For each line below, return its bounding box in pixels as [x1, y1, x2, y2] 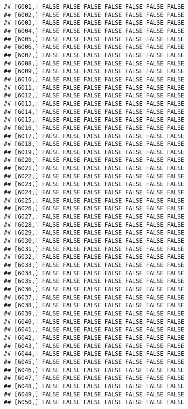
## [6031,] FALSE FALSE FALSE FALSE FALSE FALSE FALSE [4, 245, 185, 252]
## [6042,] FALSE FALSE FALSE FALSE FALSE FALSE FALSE [4, 334, 185, 341]
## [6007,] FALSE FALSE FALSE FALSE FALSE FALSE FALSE [4, 51, 185, 59]
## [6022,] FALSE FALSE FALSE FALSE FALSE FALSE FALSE [4, 173, 185, 180]
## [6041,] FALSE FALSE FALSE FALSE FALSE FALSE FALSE [4, 326, 185, 333]
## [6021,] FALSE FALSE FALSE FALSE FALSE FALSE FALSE [4, 165, 185, 172]
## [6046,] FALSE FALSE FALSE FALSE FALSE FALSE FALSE [4, 366, 185, 374]
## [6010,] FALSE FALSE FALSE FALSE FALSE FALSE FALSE [4, 76, 185, 83]
